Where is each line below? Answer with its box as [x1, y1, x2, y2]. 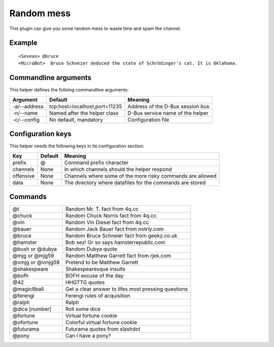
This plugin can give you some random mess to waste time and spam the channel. [9, 25, 181, 31]
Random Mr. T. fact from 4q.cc [65, 206, 139, 213]
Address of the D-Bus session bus [127, 103, 210, 110]
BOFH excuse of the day [65, 272, 124, 279]
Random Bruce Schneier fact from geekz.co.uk [65, 232, 178, 239]
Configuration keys [9, 130, 72, 138]
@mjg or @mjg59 [12, 252, 54, 259]
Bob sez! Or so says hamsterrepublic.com [65, 239, 165, 246]
